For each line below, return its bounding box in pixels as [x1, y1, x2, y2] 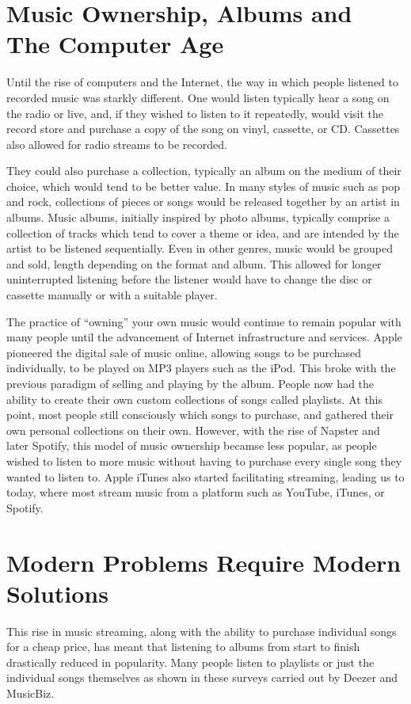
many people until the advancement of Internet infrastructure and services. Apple [6, 329, 402, 345]
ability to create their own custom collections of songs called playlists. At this [6, 390, 383, 407]
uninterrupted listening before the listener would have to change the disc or [6, 271, 372, 287]
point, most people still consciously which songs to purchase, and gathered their [6, 406, 394, 423]
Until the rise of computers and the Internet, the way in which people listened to [6, 74, 398, 90]
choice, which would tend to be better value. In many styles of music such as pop [6, 177, 400, 194]
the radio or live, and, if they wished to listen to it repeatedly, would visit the [6, 105, 383, 121]
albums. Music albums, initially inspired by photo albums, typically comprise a [6, 209, 390, 226]
